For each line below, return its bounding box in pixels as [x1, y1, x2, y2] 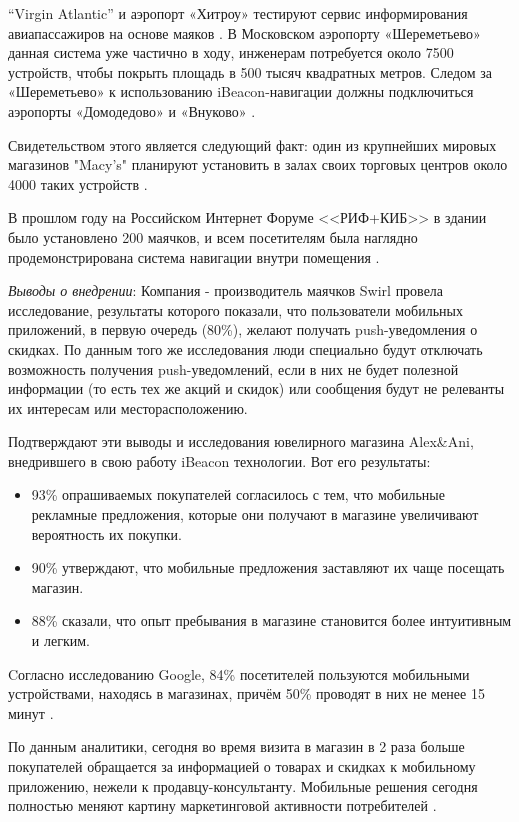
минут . [8, 702, 54, 723]
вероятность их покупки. [31, 523, 182, 544]
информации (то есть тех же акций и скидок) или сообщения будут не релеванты [8, 378, 505, 399]
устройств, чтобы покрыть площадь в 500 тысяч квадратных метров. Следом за [8, 61, 493, 82]
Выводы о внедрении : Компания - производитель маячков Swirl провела [8, 280, 444, 301]
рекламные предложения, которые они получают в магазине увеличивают [31, 504, 479, 525]
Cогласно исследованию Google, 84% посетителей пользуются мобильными [8, 663, 470, 684]
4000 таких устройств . [8, 173, 148, 194]
